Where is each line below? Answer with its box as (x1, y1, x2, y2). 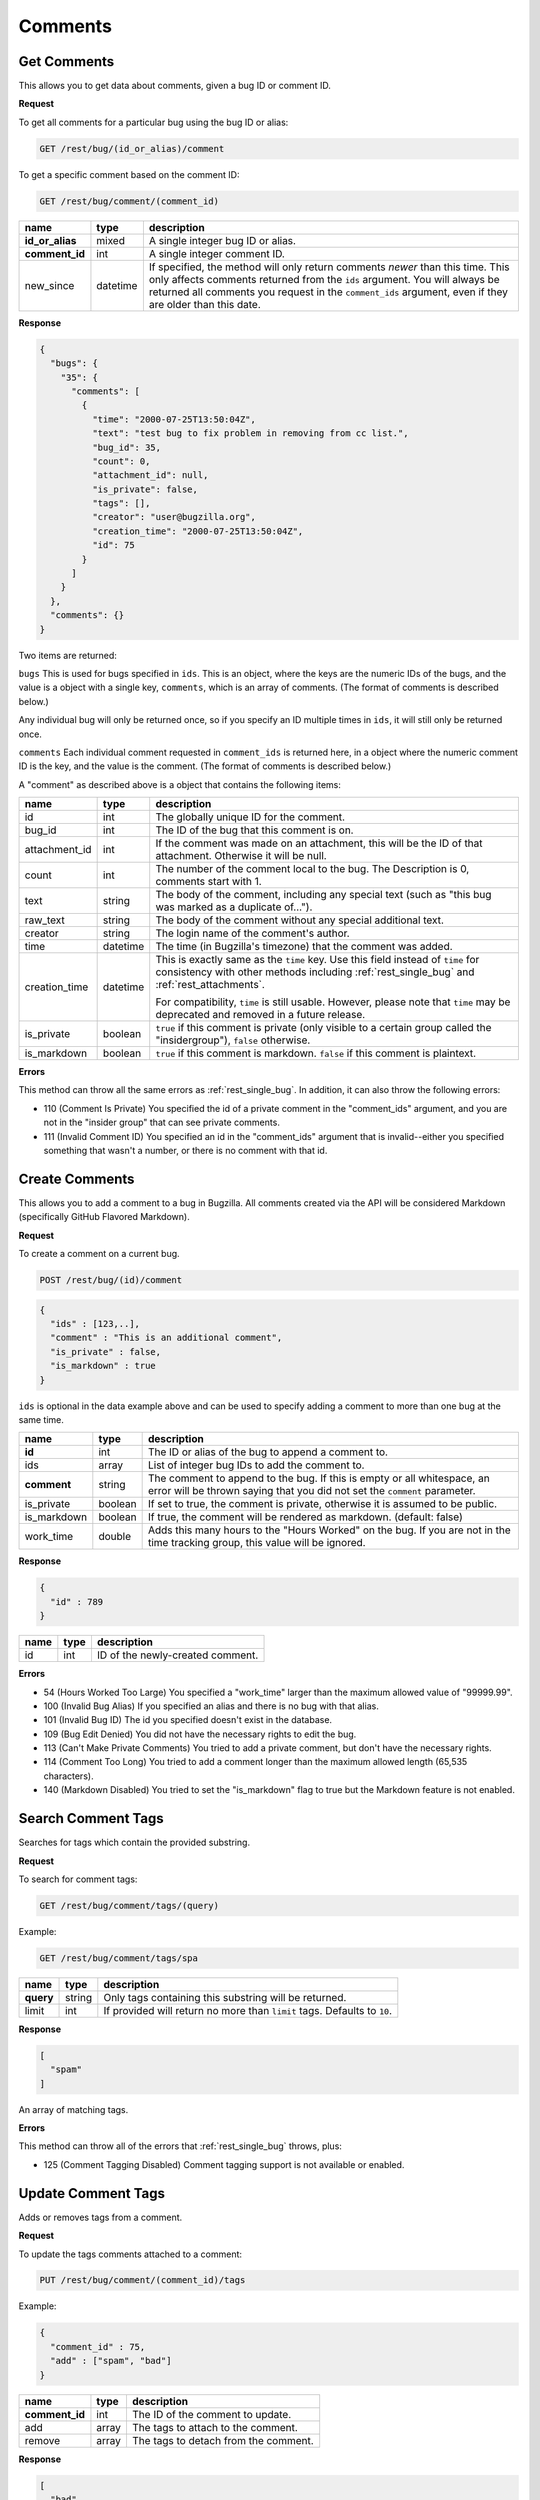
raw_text (24, 913, 65, 927)
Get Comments (18, 53, 115, 70)
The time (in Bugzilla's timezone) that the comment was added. (155, 940, 454, 954)
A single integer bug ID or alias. (148, 233, 297, 247)
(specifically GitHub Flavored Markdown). (18, 1211, 190, 1223)
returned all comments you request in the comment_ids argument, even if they (148, 285, 509, 299)
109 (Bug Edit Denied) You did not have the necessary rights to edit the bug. (43, 1728, 357, 1740)
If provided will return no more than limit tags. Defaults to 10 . (103, 2003, 392, 2017)
